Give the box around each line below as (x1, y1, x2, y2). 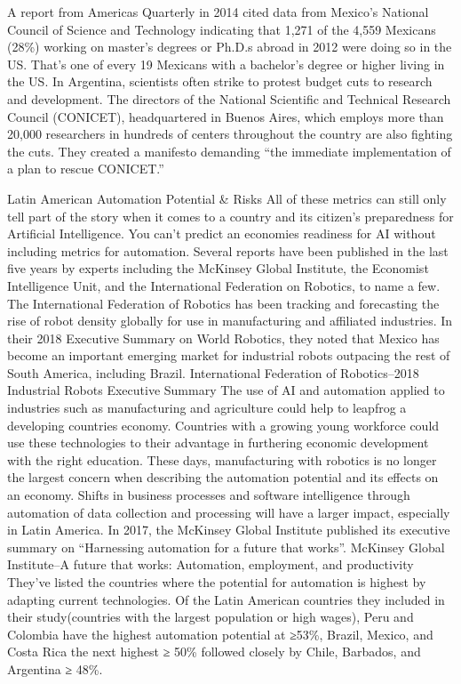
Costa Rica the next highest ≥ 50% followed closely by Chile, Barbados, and (7, 642, 421, 661)
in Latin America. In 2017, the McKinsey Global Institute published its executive (7, 520, 450, 539)
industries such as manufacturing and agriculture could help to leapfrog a (7, 398, 407, 417)
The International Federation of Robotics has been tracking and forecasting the (7, 294, 440, 312)
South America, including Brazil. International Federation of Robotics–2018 (7, 363, 419, 382)
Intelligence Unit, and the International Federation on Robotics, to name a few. (7, 276, 441, 294)
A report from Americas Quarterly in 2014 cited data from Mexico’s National (7, 3, 429, 20)
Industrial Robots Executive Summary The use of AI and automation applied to (7, 381, 445, 399)
